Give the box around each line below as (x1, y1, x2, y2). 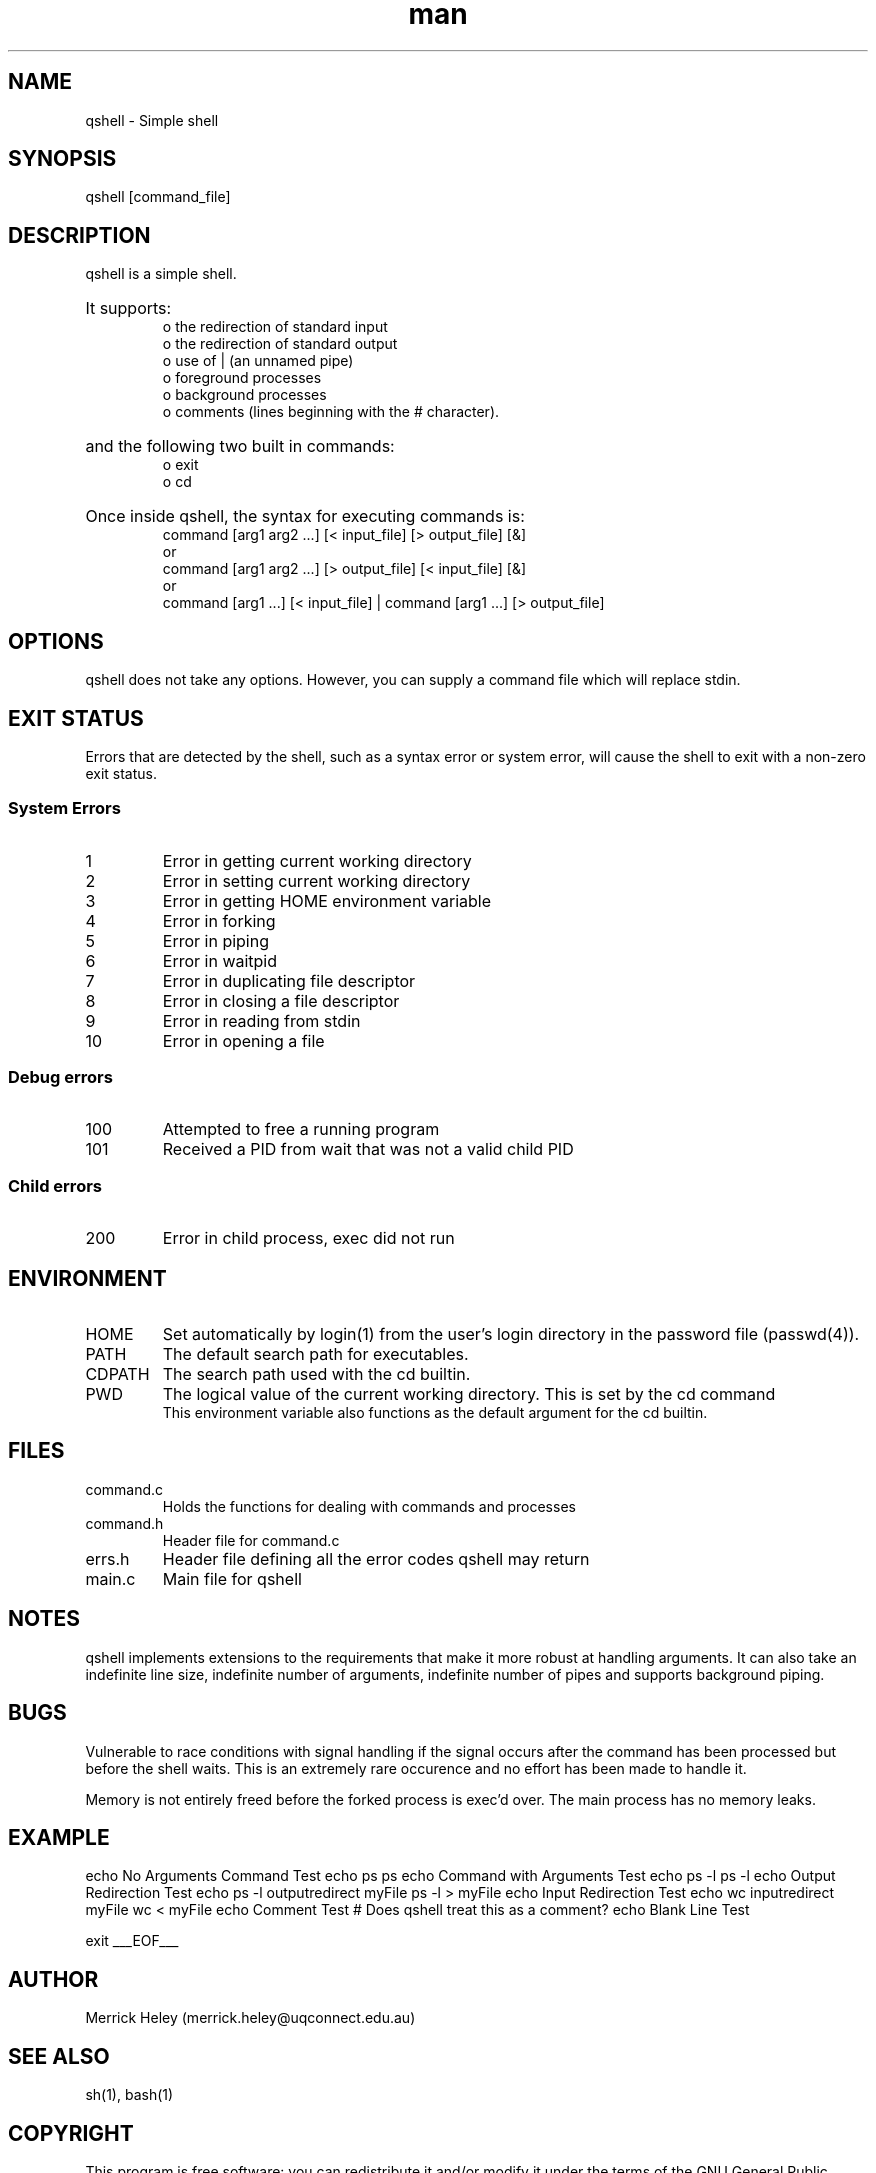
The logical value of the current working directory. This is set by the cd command (162, 1384, 776, 1405)
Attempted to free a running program (162, 1119, 440, 1140)
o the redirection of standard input (162, 318, 388, 336)
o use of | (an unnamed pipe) (162, 352, 354, 370)
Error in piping (162, 930, 269, 951)
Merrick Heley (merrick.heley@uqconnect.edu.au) (85, 2009, 416, 2027)
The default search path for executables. (162, 1344, 469, 1365)
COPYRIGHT (8, 2120, 134, 2146)
